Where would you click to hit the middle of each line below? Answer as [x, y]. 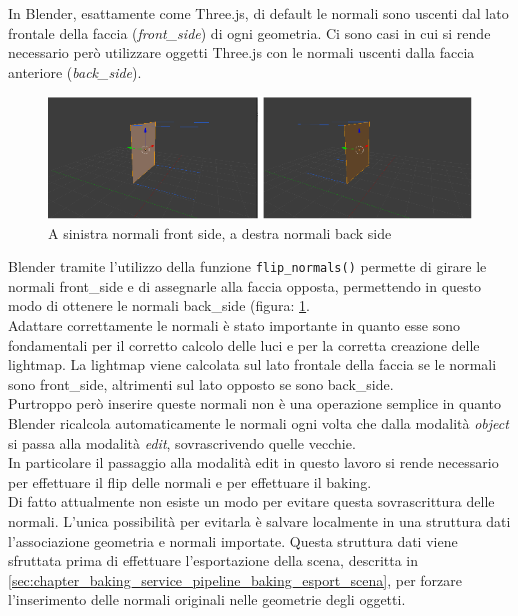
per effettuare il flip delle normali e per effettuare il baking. [190, 481]
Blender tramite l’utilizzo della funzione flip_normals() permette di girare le [247, 266]
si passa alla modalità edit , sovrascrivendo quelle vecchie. [182, 442]
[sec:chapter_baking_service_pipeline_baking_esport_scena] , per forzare [235, 579]
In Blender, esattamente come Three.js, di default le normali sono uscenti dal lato [258, 13]
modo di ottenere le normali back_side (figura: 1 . [159, 305]
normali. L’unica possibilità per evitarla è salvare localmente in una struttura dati [259, 521]
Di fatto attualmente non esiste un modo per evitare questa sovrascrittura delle [251, 501]
